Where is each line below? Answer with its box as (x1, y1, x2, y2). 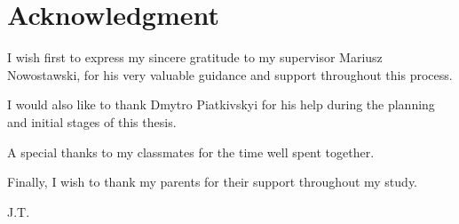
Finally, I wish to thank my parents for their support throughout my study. (7, 172, 417, 191)
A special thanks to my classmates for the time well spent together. (7, 142, 375, 161)
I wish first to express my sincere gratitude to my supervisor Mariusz (7, 48, 383, 67)
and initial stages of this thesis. (7, 112, 177, 131)
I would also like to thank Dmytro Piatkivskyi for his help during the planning (7, 95, 435, 114)
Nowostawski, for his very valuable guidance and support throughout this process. (7, 65, 453, 84)
